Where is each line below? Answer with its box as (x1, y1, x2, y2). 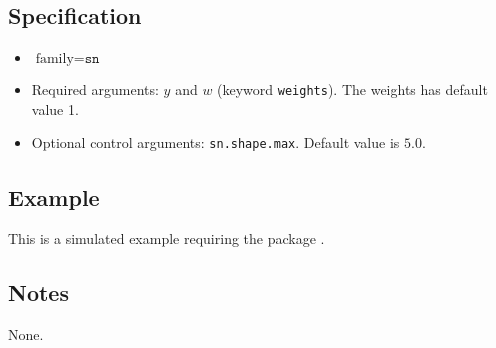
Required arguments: (31, 79, 159, 100)
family (35, 52, 74, 67)
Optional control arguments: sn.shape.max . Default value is (31, 132, 400, 153)
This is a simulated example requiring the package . (8, 228, 325, 249)
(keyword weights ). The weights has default (217, 79, 488, 100)
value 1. (31, 98, 79, 119)
